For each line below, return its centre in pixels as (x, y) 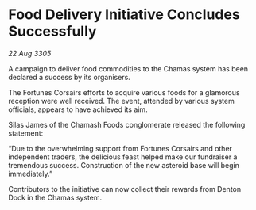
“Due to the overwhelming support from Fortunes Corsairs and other (120, 148)
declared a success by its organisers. (70, 77)
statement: (26, 133)
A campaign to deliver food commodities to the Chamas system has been (128, 68)
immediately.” (31, 174)
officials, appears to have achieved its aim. (78, 109)
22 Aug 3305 (30, 53)
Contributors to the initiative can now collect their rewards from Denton (124, 189)
